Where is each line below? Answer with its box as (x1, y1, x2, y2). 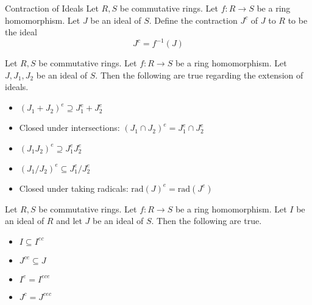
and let (56, 214, 82, 227)
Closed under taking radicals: (19, 181, 129, 194)
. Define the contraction (149, 13, 238, 26)
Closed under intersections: (19, 121, 120, 134)
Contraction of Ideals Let (5, 2, 99, 14)
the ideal (5, 26, 37, 38)
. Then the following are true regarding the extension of (95, 68, 303, 81)
